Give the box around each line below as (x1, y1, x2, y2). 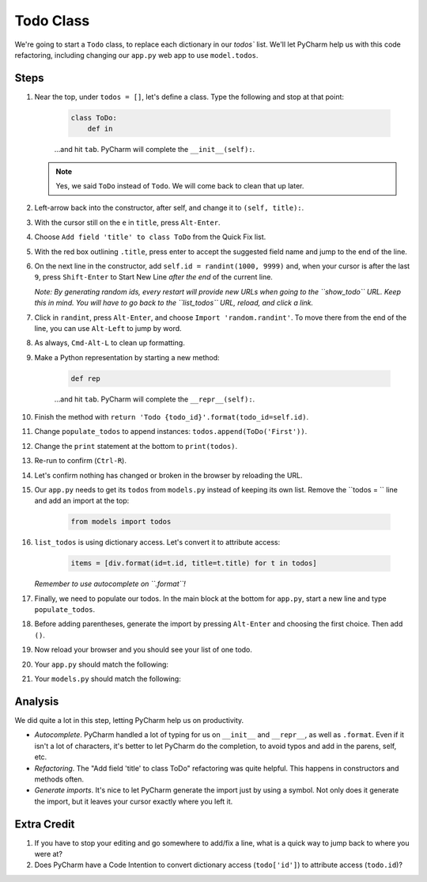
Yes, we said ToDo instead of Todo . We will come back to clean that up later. (55, 181, 304, 190)
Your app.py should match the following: (34, 660, 169, 669)
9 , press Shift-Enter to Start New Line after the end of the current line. (34, 272, 273, 282)
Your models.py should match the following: (34, 674, 181, 684)
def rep (70, 374, 100, 383)
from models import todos (70, 517, 172, 527)
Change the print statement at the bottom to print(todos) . (34, 441, 237, 451)
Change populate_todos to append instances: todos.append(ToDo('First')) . (34, 427, 308, 436)
